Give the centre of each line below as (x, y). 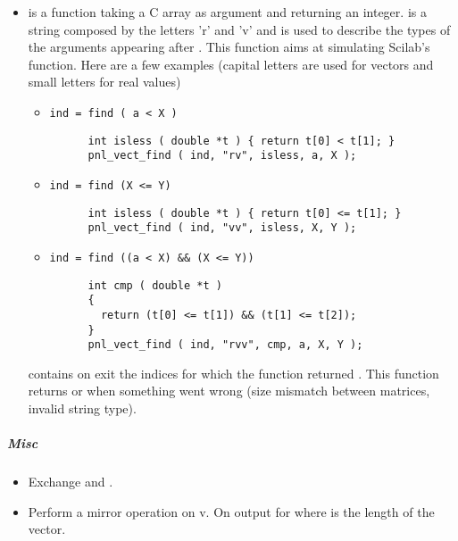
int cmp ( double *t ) (155, 285)
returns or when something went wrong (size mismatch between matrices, (229, 391)
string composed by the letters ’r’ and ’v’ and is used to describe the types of (239, 29)
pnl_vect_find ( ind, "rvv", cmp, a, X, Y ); (225, 345)
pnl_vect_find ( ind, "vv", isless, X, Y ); (222, 228)
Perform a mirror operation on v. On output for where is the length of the (231, 511)
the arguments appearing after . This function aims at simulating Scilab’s (229, 47)
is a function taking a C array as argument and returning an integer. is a (227, 12)
